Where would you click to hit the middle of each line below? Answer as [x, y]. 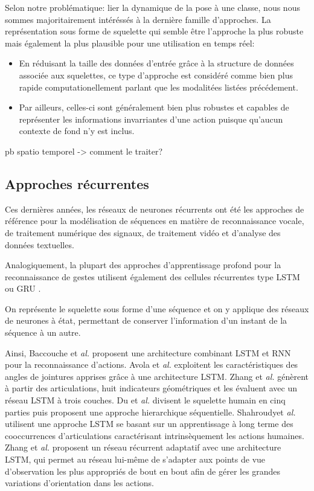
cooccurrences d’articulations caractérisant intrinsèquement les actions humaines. [155, 435]
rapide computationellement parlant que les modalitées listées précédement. [159, 87]
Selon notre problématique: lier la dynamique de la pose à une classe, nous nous [152, 7]
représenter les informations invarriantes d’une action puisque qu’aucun [151, 119]
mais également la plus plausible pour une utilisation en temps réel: [130, 43]
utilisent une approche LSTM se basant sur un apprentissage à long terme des [149, 424]
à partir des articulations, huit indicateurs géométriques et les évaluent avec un [151, 388]
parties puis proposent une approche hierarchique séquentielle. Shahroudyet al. [150, 412]
